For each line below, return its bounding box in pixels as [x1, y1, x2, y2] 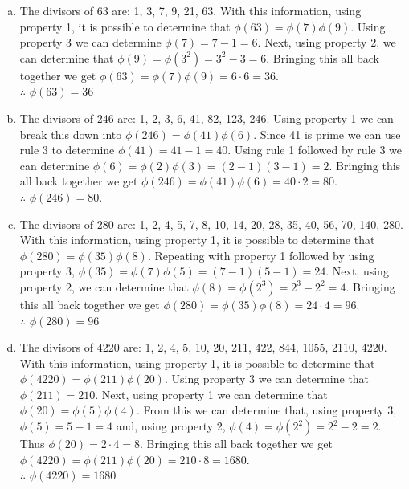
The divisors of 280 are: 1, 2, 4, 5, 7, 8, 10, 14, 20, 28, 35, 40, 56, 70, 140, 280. [19, 215, 403, 232]
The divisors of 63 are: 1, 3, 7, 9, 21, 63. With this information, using [19, 2, 362, 18]
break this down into [19, 125, 122, 142]
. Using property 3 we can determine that [164, 370, 370, 387]
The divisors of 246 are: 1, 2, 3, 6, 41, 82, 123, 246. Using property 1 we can [19, 109, 394, 126]
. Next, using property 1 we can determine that [95, 385, 328, 402]
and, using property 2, [116, 418, 226, 434]
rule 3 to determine [19, 141, 115, 158]
